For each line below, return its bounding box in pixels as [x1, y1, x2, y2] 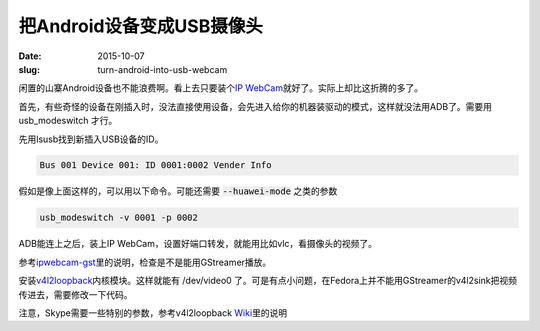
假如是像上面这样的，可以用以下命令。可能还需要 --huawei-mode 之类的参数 [18, 185, 338, 197]
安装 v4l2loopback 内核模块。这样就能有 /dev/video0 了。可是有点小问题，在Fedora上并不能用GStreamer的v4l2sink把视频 [18, 275, 518, 287]
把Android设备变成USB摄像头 [18, 15, 264, 37]
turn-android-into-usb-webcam [97, 63, 228, 75]
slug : [18, 63, 40, 75]
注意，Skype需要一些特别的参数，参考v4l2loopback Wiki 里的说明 [18, 307, 288, 319]
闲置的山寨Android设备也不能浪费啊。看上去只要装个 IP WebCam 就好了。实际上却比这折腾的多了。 [18, 82, 424, 94]
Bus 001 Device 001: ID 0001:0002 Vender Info [39, 160, 272, 171]
